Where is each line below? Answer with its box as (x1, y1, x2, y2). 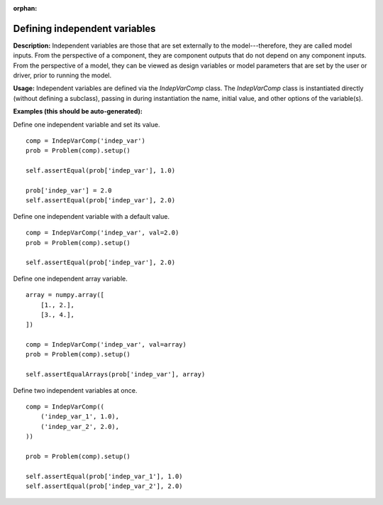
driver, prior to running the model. (13, 71, 112, 80)
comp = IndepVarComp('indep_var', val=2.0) (26, 229, 179, 237)
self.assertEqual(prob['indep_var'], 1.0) (26, 167, 176, 175)
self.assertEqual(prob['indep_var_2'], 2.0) (26, 482, 184, 490)
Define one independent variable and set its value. (13, 120, 160, 129)
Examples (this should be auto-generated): (13, 107, 143, 116)
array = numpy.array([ (26, 291, 105, 299)
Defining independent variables (13, 22, 156, 35)
